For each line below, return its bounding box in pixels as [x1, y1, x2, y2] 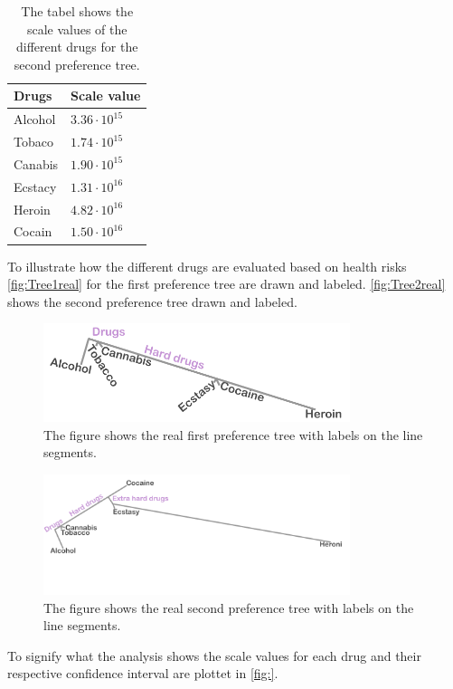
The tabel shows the [21, 2, 134, 20]
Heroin [14, 199, 51, 218]
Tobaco [14, 132, 53, 151]
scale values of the [26, 19, 127, 38]
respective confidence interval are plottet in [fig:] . [7, 664, 278, 683]
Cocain [14, 222, 52, 241]
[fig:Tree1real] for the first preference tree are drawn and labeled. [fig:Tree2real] [7, 274, 446, 293]
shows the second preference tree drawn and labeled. [7, 292, 297, 311]
